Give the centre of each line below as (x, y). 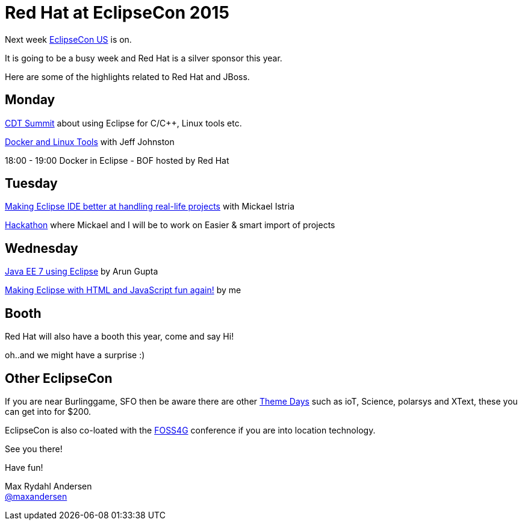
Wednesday (42, 248)
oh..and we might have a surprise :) (75, 355)
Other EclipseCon (59, 378)
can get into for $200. (48, 411)
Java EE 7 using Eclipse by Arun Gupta (82, 272)
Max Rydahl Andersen (48, 486)
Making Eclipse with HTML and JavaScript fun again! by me (123, 290)
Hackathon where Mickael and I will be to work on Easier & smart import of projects (170, 225)
